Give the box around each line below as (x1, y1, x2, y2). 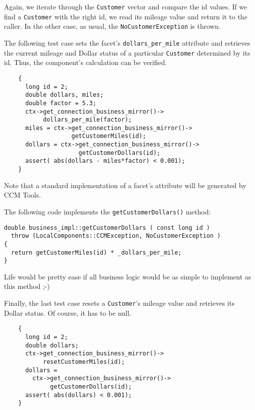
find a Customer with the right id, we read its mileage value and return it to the (4, 11, 248, 21)
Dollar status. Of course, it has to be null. (4, 307, 131, 318)
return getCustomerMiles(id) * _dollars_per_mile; (11, 249, 182, 256)
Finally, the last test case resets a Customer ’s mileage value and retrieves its (4, 298, 235, 308)
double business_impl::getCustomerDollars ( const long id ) (4, 224, 210, 231)
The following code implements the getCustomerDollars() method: (4, 206, 211, 216)
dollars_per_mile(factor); (43, 116, 132, 124)
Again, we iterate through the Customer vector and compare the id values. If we (4, 1, 247, 11)
